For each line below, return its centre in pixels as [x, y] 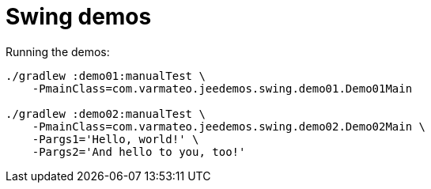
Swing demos [79, 17]
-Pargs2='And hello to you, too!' [139, 151]
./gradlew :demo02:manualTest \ [106, 113]
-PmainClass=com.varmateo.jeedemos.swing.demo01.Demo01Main [222, 88]
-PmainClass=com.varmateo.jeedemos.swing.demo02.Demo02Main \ [229, 126]
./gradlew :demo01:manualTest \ [106, 76]
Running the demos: [58, 51]
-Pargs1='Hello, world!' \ [115, 139]
